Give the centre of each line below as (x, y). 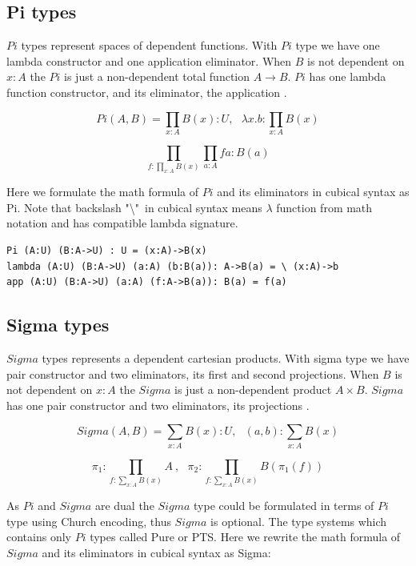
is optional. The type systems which (299, 521)
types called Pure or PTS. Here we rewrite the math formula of (245, 537)
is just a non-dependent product (253, 389)
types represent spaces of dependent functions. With (149, 45)
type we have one (338, 45)
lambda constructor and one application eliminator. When (149, 60)
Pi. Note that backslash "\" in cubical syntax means (134, 207)
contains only (39, 537)
